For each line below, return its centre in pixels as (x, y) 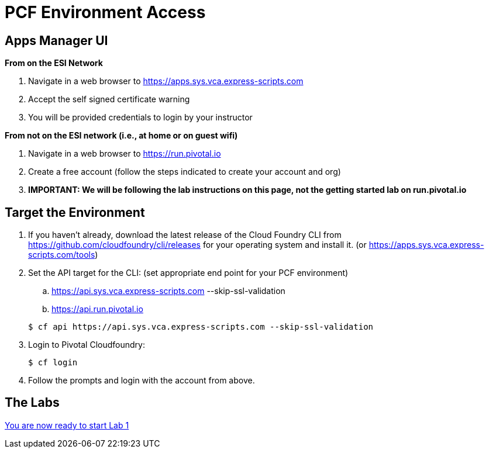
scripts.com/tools (62, 255)
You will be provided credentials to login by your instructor (140, 117)
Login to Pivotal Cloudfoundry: (87, 345)
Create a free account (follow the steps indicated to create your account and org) (185, 172)
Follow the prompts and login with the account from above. (142, 381)
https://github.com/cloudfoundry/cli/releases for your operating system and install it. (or (197, 245)
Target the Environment (75, 212)
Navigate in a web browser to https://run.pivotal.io (125, 154)
